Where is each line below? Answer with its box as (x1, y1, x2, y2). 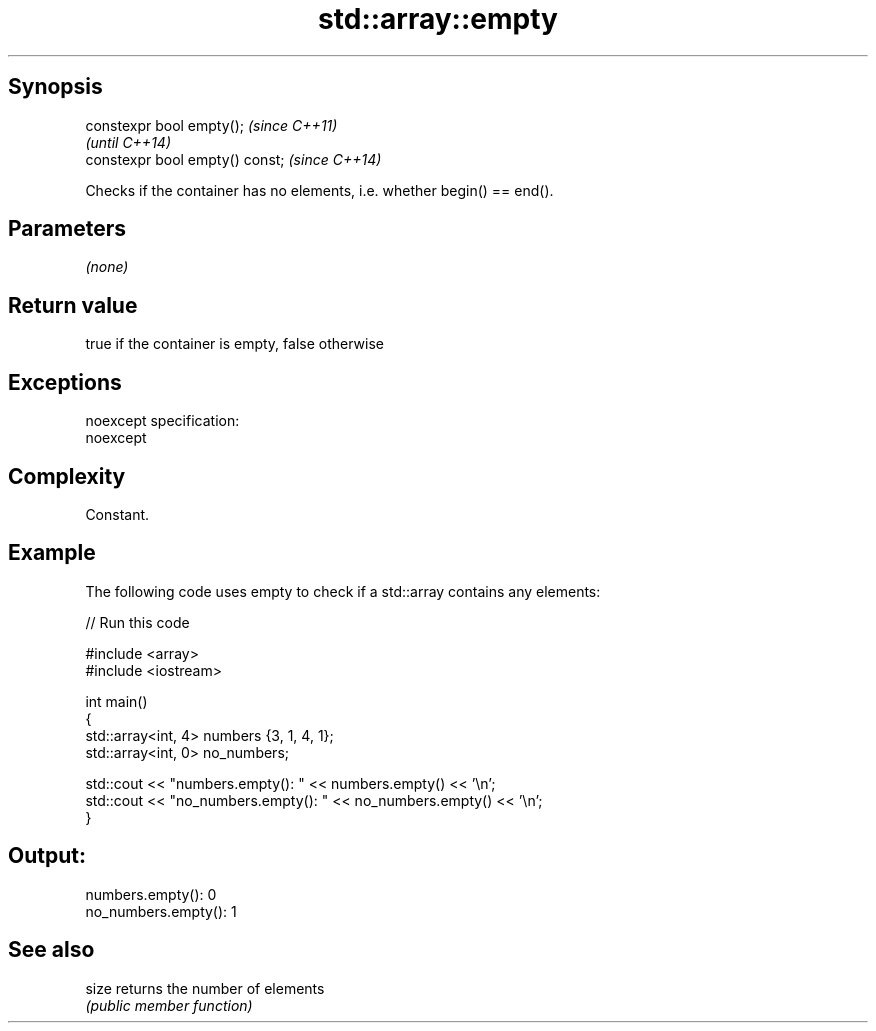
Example (8, 540, 96, 566)
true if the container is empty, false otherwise (85, 335, 384, 353)
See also (8, 937, 95, 963)
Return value (8, 292, 138, 318)
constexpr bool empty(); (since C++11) (85, 116, 338, 134)
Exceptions (8, 369, 122, 395)
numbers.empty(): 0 (85, 885, 217, 903)
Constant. (85, 505, 150, 523)
